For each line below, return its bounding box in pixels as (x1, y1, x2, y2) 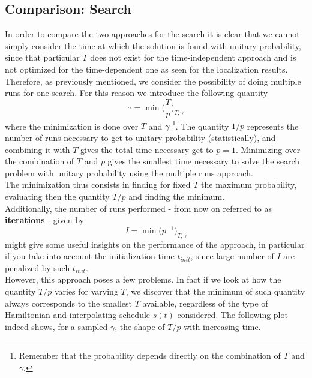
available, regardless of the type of (142, 296, 268, 309)
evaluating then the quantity (5, 190, 110, 203)
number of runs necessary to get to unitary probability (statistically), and (5, 131, 276, 144)
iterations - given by (5, 214, 84, 226)
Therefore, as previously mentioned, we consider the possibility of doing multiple (5, 74, 301, 87)
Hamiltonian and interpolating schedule (5, 308, 151, 321)
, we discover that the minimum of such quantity (125, 285, 305, 298)
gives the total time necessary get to (80, 143, 214, 155)
